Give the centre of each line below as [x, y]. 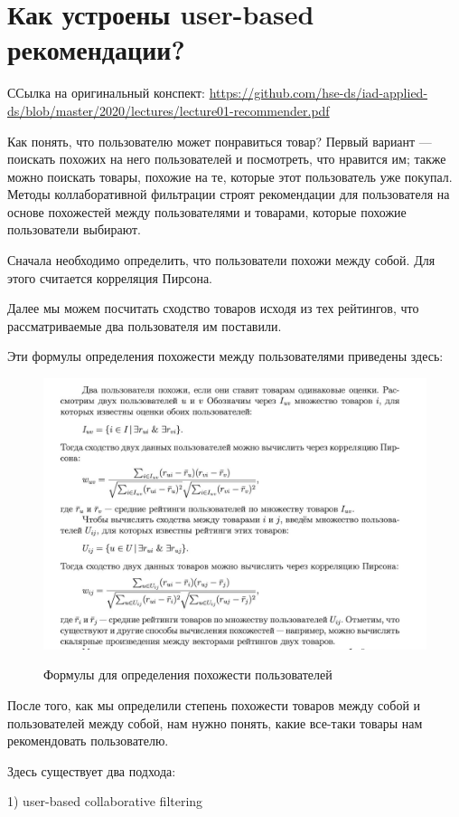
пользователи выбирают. [75, 229]
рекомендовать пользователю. [88, 741]
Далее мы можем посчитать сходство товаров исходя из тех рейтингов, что [213, 308]
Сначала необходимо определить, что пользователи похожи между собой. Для [221, 260]
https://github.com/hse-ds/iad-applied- [318, 93]
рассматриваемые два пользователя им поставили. [145, 325]
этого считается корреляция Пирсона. [110, 277]
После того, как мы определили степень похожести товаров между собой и [214, 705]
